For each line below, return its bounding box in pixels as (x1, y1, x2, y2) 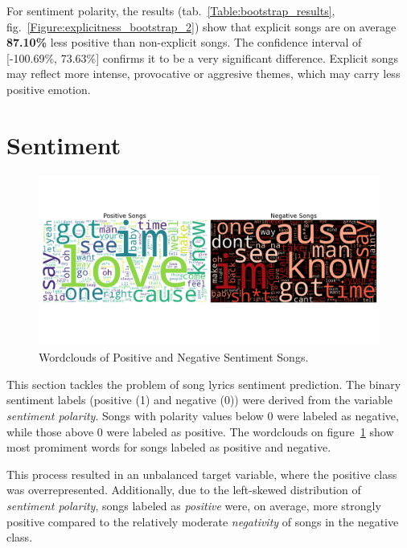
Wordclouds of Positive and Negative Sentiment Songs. (39, 349, 309, 366)
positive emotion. (6, 80, 91, 97)
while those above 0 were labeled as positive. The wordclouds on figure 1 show (6, 423, 394, 440)
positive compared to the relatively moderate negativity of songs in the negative (6, 513, 399, 530)
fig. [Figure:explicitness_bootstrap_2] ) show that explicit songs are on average (6, 18, 397, 35)
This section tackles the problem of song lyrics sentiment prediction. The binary (6, 375, 401, 392)
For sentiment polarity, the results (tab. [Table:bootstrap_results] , (6, 2, 335, 18)
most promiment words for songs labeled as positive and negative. (6, 439, 331, 456)
